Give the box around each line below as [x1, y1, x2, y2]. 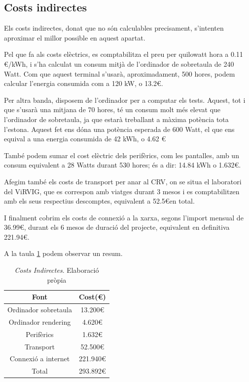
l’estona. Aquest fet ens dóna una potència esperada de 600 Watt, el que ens [4, 124, 235, 134]
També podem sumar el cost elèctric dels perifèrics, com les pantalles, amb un [4, 150, 239, 160]
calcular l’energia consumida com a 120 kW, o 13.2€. [4, 78, 163, 88]
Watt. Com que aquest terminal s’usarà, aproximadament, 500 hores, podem [4, 68, 235, 79]
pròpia [47, 274, 67, 285]
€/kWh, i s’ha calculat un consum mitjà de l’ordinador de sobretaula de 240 [4, 58, 234, 69]
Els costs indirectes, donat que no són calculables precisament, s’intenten [4, 23, 224, 33]
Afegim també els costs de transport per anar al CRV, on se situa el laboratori [4, 176, 242, 186]
